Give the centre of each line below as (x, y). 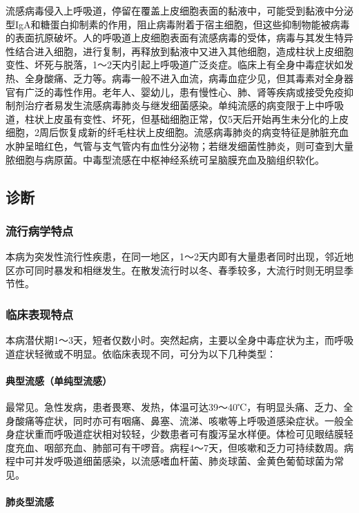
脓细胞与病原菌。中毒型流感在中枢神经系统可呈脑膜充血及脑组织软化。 (165, 159)
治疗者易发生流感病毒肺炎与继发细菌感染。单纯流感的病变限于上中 (174, 105)
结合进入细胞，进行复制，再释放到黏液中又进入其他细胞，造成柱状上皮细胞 (184, 51)
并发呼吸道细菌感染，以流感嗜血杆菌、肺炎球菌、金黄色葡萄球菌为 (184, 461)
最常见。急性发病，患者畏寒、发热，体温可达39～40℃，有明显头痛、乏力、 (175, 407)
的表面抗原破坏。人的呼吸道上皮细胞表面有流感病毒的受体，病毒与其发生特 (175, 38)
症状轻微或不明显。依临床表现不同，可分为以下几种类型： (145, 353)
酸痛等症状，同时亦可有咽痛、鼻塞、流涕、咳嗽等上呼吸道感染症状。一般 (179, 420)
